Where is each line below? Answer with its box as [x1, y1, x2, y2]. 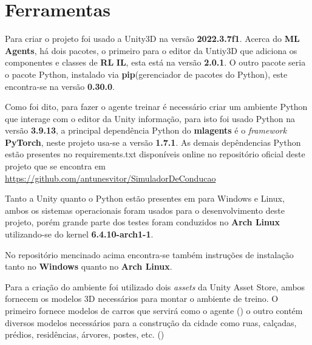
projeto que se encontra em [5, 160, 106, 172]
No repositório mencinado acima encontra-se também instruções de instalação [5, 248, 294, 261]
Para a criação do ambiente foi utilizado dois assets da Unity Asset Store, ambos [5, 280, 305, 293]
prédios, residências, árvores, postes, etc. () [5, 328, 164, 341]
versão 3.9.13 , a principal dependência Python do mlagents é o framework [5, 124, 287, 137]
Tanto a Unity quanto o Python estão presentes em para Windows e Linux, [5, 192, 285, 205]
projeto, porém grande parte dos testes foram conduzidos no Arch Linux [5, 216, 280, 228]
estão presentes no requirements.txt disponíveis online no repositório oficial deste [5, 148, 305, 160]
